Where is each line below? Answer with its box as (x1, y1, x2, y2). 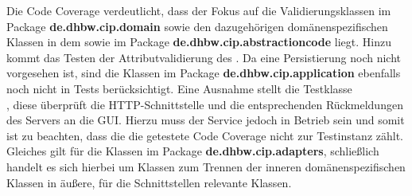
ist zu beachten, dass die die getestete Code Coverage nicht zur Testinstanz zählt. (6, 127, 404, 143)
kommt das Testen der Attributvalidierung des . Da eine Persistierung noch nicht (6, 49, 402, 65)
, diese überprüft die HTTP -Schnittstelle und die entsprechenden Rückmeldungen (6, 96, 403, 112)
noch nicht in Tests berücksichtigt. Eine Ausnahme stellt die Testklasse (6, 80, 352, 96)
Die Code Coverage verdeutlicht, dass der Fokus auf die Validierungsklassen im (6, 2, 391, 18)
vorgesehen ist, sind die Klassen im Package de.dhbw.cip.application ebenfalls (6, 65, 401, 81)
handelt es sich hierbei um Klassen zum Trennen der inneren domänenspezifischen (6, 158, 406, 174)
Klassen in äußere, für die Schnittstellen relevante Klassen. (6, 174, 292, 190)
